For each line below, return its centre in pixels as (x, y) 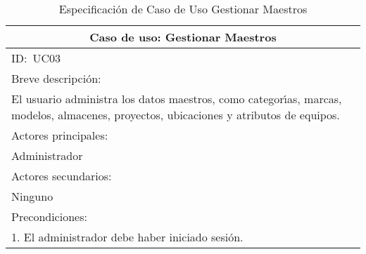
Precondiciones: (49, 216)
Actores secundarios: (62, 176)
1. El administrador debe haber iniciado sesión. (127, 237)
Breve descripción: (56, 78)
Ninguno (32, 196)
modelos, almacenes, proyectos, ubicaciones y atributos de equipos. (176, 115)
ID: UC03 (36, 58)
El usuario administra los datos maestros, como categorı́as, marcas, (177, 99)
